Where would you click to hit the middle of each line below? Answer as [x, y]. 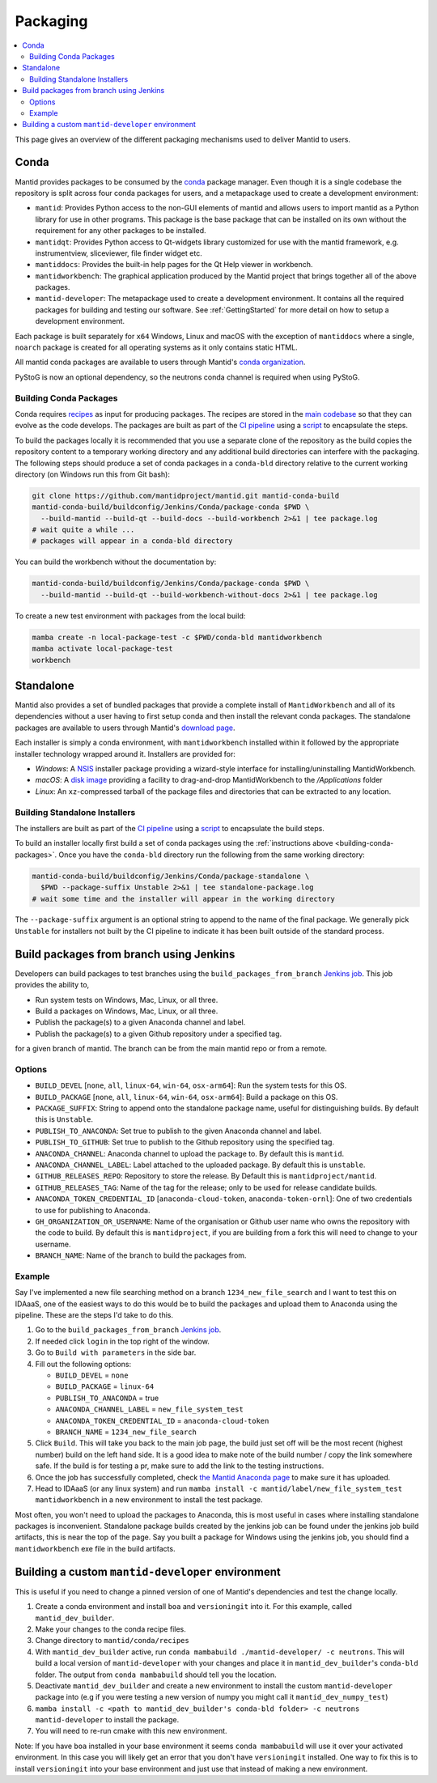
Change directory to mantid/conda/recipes [112, 1641]
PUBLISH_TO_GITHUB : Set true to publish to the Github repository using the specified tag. [185, 1142]
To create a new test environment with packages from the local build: [130, 616]
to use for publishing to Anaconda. [93, 1210]
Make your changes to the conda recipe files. [110, 1629]
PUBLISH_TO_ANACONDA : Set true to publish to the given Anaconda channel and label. [178, 1131]
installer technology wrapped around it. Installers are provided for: [125, 754]
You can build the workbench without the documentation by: [116, 562]
